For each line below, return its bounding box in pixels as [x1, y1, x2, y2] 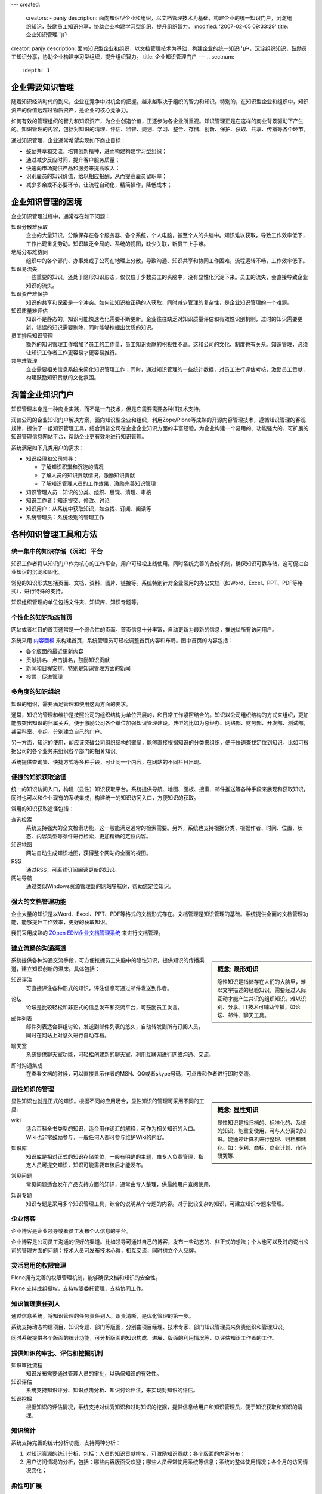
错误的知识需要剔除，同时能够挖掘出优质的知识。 [36, 323, 157, 331]
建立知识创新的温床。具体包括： [21, 965, 100, 972]
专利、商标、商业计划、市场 [237, 1144, 306, 1151]
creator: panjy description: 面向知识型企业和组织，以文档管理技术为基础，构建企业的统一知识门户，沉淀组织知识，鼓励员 [11, 45, 307, 52]
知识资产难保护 [11, 290, 48, 298]
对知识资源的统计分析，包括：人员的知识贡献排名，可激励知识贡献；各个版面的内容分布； [26, 1450, 246, 1457]
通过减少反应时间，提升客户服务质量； [26, 156, 120, 163]
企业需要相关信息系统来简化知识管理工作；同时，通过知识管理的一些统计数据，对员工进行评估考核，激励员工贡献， [26, 365, 308, 373]
